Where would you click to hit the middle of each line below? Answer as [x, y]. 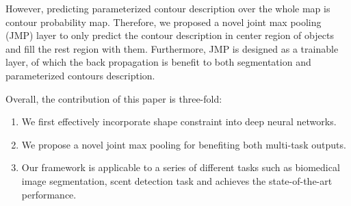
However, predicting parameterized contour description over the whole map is [168, 8]
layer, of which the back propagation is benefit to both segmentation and [158, 62]
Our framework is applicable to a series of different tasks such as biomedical [181, 167]
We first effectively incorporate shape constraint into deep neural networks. [179, 121]
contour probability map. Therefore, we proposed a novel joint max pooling [164, 22]
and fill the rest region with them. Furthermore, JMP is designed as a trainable [172, 48]
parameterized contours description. [80, 75]
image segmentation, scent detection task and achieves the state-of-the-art [177, 180]
